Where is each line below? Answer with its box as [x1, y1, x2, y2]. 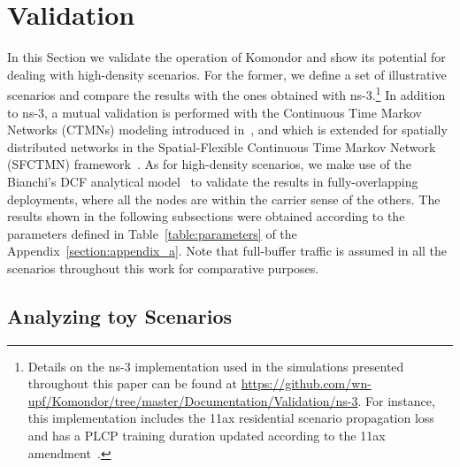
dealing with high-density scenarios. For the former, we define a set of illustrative [7, 65, 447, 83]
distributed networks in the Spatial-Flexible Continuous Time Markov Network [7, 137, 436, 156]
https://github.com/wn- [241, 374, 372, 393]
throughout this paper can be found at [27, 374, 238, 393]
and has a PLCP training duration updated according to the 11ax [27, 426, 386, 445]
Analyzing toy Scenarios [7, 302, 233, 329]
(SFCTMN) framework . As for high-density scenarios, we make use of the [7, 155, 411, 173]
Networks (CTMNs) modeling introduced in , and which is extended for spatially [7, 120, 448, 139]
